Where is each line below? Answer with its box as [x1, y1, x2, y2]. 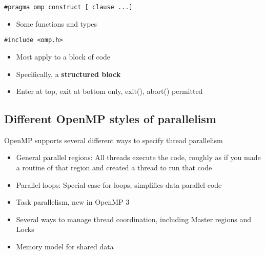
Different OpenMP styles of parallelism [4, 111, 216, 127]
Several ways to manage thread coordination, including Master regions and [16, 213, 251, 224]
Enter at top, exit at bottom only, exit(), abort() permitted [16, 86, 203, 96]
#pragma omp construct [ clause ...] [4, 4, 133, 11]
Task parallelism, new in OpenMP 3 [16, 197, 130, 207]
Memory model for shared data [16, 241, 114, 252]
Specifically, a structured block [16, 68, 121, 79]
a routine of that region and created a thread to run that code [16, 162, 212, 173]
